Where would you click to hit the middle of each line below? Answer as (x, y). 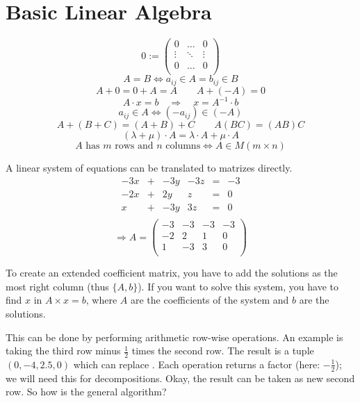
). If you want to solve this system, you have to (238, 286)
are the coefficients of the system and (210, 300)
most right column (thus (57, 286)
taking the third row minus (63, 351)
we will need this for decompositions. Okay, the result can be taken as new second (180, 378)
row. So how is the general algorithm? (86, 392)
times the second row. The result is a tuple (223, 351)
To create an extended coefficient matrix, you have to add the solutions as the (172, 273)
